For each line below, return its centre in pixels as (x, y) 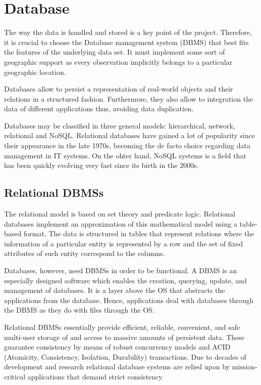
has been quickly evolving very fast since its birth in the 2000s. (101, 165)
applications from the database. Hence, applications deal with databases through (129, 300)
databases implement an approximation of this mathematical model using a (121, 223)
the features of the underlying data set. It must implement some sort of (115, 52)
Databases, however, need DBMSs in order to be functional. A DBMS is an (121, 270)
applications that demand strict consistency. (96, 376)
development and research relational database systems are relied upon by (117, 367)
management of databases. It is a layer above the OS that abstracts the (115, 290)
